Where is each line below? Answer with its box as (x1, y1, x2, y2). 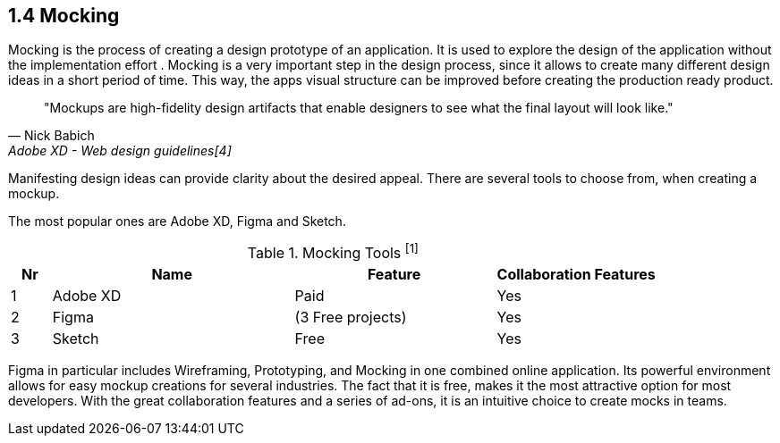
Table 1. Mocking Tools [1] (247, 241, 419, 263)
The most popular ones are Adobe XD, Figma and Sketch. (8, 213, 346, 230)
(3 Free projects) (294, 307, 407, 326)
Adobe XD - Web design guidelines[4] (8, 143, 232, 159)
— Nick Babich (8, 128, 95, 144)
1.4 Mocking (8, 4, 120, 27)
